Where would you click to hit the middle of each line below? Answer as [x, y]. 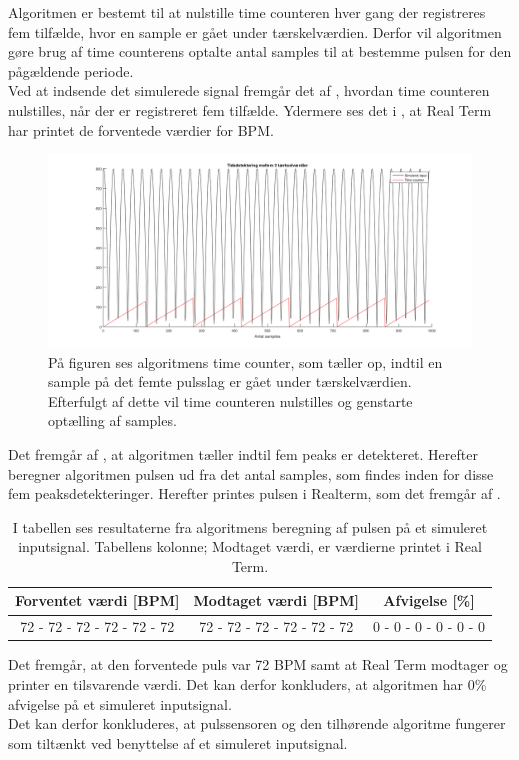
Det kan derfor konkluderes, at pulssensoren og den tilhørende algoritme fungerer [257, 723]
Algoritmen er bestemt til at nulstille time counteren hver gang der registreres [247, 12]
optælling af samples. [112, 420]
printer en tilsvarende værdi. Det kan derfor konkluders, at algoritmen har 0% [247, 684]
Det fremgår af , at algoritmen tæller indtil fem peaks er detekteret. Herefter [243, 453]
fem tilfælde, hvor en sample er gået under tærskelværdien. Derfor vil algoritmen [255, 31]
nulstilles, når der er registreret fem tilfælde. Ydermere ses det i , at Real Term [250, 109]
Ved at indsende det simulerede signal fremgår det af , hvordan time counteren [249, 90]
